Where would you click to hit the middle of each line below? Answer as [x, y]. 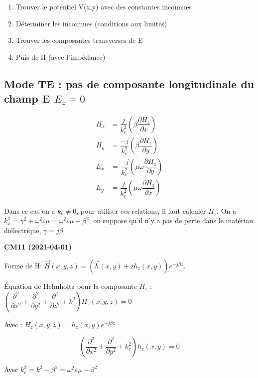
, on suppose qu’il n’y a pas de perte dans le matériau [171, 220]
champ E [27, 98]
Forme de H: [23, 266]
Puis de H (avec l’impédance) [61, 57]
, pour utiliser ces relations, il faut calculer [141, 210]
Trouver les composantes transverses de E [79, 40]
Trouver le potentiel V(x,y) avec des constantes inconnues [104, 6]
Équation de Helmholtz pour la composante [70, 286]
